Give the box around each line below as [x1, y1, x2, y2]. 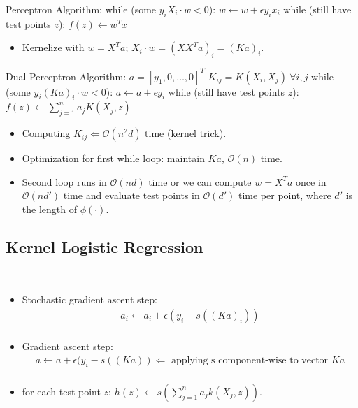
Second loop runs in [22, 174, 107, 189]
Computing [22, 126, 71, 140]
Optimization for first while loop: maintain [22, 151, 205, 166]
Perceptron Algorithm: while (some [6, 2, 157, 16]
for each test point [22, 384, 101, 398]
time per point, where [238, 188, 331, 203]
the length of [22, 202, 77, 217]
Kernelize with [22, 40, 85, 54]
